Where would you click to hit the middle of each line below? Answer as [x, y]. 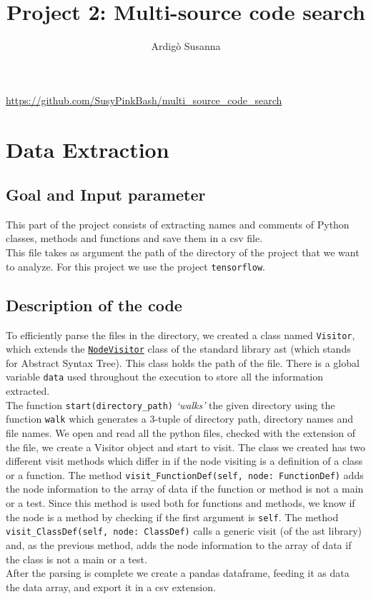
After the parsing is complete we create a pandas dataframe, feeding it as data [178, 573]
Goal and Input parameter [106, 195]
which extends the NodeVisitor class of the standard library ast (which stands [178, 349]
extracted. [28, 391]
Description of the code [94, 304]
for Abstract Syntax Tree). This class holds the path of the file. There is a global [183, 362]
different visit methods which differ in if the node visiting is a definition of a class [184, 461]
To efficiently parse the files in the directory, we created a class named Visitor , [180, 334]
